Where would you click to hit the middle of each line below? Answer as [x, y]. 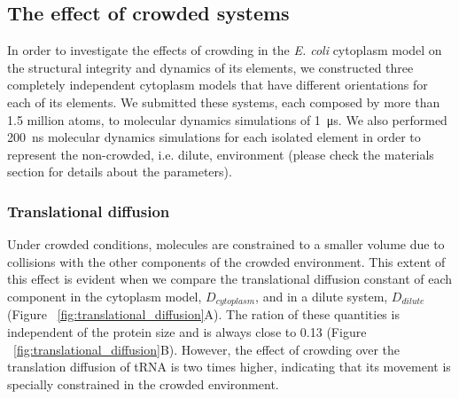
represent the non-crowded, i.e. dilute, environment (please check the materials [221, 154]
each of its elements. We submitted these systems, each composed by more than [224, 102]
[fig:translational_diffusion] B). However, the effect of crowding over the [207, 349]
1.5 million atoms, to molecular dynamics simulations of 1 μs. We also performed [227, 119]
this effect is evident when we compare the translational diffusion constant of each [230, 279]
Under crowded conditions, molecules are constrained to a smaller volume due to [226, 244]
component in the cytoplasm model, [105, 296]
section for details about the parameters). [120, 172]
